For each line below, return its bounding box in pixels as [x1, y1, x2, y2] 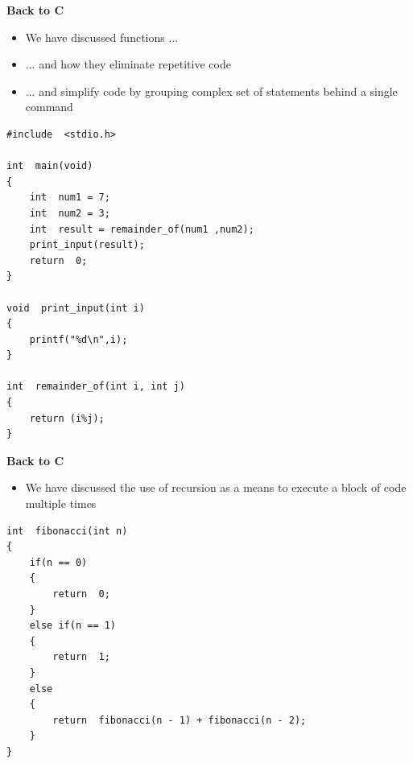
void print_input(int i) [6, 302, 145, 314]
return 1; [52, 651, 110, 663]
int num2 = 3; [29, 207, 110, 219]
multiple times [25, 495, 97, 512]
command [25, 98, 73, 115]
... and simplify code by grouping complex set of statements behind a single [25, 82, 398, 99]
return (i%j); [29, 412, 105, 424]
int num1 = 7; [29, 192, 110, 204]
